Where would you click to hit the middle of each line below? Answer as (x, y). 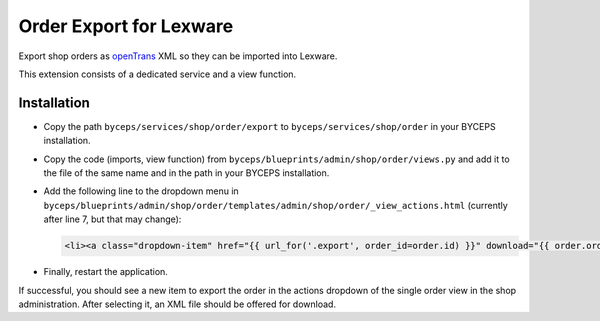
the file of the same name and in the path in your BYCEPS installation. (186, 173)
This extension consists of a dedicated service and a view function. (157, 74)
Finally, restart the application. (106, 272)
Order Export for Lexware (126, 26)
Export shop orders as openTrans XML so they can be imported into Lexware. (178, 56)
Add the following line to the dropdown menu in (141, 191)
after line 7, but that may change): (112, 219)
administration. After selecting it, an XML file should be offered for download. (177, 304)
